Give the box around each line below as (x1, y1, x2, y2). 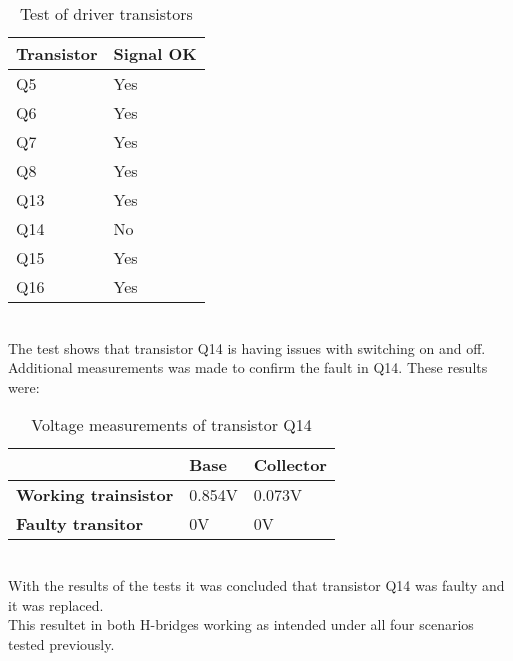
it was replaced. (8, 594, 104, 615)
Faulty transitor (16, 512, 144, 536)
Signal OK (113, 42, 197, 65)
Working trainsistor (16, 483, 174, 507)
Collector (253, 453, 327, 477)
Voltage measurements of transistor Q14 (31, 413, 312, 437)
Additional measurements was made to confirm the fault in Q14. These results (8, 357, 488, 378)
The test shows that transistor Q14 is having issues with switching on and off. (8, 337, 486, 358)
